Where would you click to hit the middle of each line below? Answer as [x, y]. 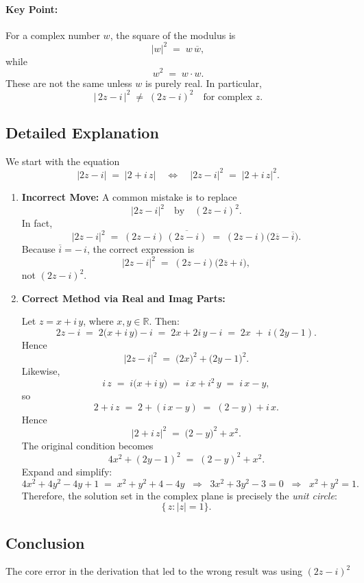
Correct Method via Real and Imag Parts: [123, 298]
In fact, [37, 223]
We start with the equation [63, 161]
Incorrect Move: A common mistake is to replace [129, 196]
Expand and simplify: [67, 471]
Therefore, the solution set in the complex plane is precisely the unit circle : [179, 495]
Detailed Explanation [82, 133]
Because [38, 249]
